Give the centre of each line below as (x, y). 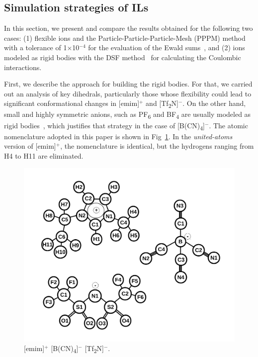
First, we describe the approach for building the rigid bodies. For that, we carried (128, 84)
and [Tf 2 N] (162, 104)
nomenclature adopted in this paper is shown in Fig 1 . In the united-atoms (118, 136)
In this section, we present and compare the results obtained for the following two (129, 28)
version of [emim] (30, 146)
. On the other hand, (214, 103)
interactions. (23, 67)
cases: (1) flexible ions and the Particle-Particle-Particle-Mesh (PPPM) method (125, 38)
